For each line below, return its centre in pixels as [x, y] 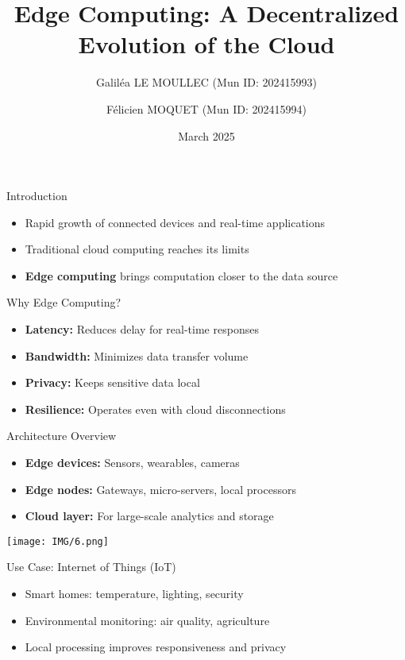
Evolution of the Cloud [206, 44]
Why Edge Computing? [64, 302]
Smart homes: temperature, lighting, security [134, 594]
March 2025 [206, 135]
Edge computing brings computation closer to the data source [181, 275]
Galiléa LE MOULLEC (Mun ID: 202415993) [206, 82]
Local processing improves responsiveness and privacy [156, 647]
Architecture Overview [62, 436]
